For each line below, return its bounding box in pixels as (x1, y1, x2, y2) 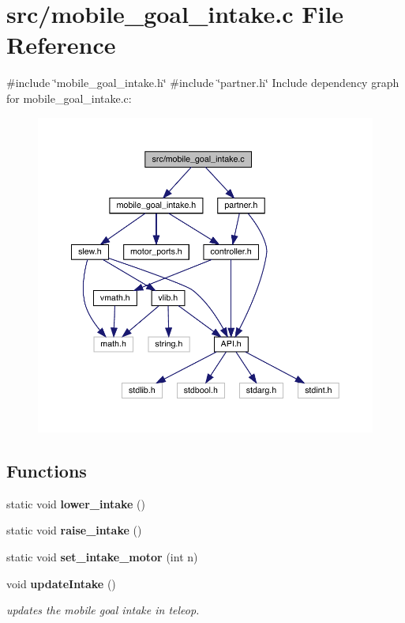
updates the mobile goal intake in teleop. (6, 602, 200, 618)
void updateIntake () (6, 575, 116, 591)
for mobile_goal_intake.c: (6, 89, 132, 106)
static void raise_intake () (6, 522, 142, 538)
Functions (6, 458, 87, 482)
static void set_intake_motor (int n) (6, 548, 198, 564)
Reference (6, 28, 116, 61)
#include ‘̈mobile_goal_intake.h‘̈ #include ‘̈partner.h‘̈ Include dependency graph (6, 74, 399, 91)
